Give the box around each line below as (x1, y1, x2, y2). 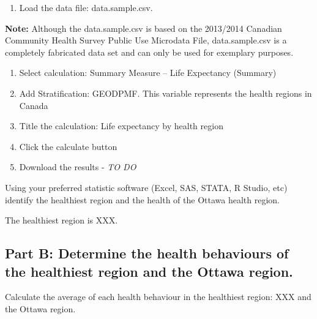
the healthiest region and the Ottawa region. (5, 261, 293, 280)
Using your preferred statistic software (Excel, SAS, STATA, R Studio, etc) (5, 181, 288, 193)
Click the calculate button (19, 140, 117, 152)
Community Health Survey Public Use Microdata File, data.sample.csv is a (5, 34, 287, 47)
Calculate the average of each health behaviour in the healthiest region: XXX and (5, 290, 311, 303)
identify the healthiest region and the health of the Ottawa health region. (5, 193, 280, 206)
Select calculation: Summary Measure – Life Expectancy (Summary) (19, 66, 277, 79)
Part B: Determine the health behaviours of (5, 244, 289, 263)
